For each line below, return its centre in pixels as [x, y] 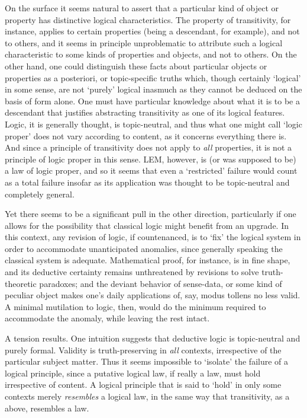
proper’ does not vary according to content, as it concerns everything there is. [146, 135]
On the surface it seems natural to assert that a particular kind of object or [142, 8]
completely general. [40, 194]
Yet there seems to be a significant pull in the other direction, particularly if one [151, 214]
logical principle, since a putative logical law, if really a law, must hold [133, 373]
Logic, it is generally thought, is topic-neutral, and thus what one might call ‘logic [153, 124]
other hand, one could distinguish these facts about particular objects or [136, 66]
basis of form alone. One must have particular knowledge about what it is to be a [152, 100]
